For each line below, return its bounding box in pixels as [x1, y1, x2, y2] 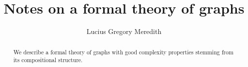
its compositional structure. [13, 56, 83, 64]
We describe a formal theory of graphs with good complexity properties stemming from [13, 48, 233, 56]
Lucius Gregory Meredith [86, 26, 162, 36]
